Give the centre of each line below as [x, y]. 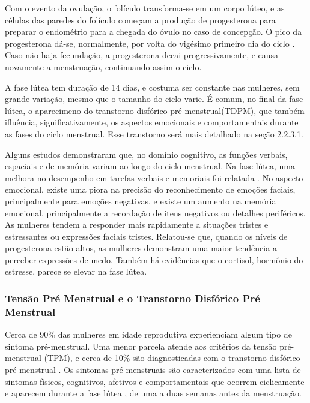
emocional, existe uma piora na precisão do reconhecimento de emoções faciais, [150, 189]
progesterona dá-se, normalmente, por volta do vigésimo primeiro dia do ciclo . [150, 43]
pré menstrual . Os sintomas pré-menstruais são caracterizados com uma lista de [153, 369]
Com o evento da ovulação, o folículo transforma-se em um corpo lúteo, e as [145, 8]
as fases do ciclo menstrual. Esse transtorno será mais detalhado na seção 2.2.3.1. [154, 133]
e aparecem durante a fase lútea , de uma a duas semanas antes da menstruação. [153, 393]
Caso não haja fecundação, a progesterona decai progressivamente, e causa [142, 55]
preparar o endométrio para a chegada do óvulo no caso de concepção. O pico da [153, 31]
